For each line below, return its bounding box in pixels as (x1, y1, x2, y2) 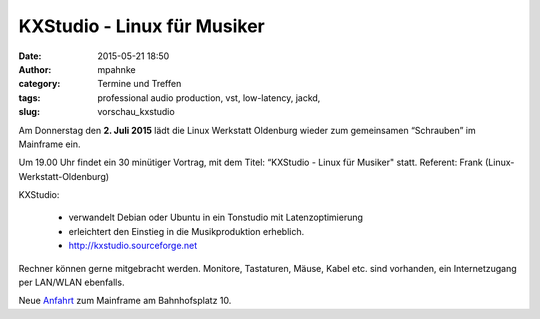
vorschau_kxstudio (97, 106, 175, 118)
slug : (18, 106, 40, 118)
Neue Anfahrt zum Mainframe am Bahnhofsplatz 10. (18, 295, 232, 307)
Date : (18, 50, 42, 62)
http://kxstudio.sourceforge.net (68, 240, 198, 252)
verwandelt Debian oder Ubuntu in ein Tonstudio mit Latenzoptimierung (68, 211, 364, 224)
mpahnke (97, 63, 136, 75)
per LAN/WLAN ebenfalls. (18, 276, 125, 289)
